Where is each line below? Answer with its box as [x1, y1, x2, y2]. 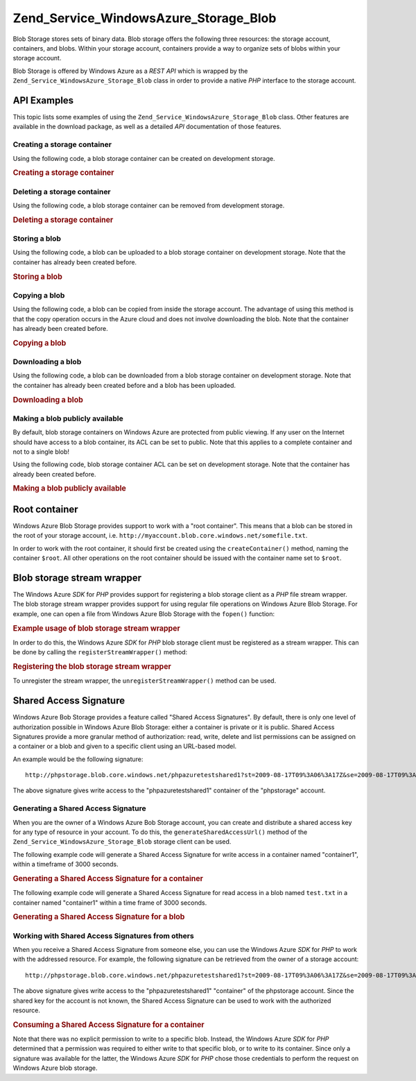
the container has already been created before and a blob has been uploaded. [12, 381, 236, 389]
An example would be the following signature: [12, 755, 144, 763]
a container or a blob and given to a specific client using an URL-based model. [12, 742, 237, 751]
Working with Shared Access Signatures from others [12, 930, 194, 940]
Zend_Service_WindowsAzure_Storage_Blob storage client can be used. [12, 837, 232, 846]
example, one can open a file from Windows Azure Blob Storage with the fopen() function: [12, 609, 275, 618]
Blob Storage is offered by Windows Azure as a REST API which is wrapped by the [12, 67, 248, 75]
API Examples [12, 94, 74, 106]
